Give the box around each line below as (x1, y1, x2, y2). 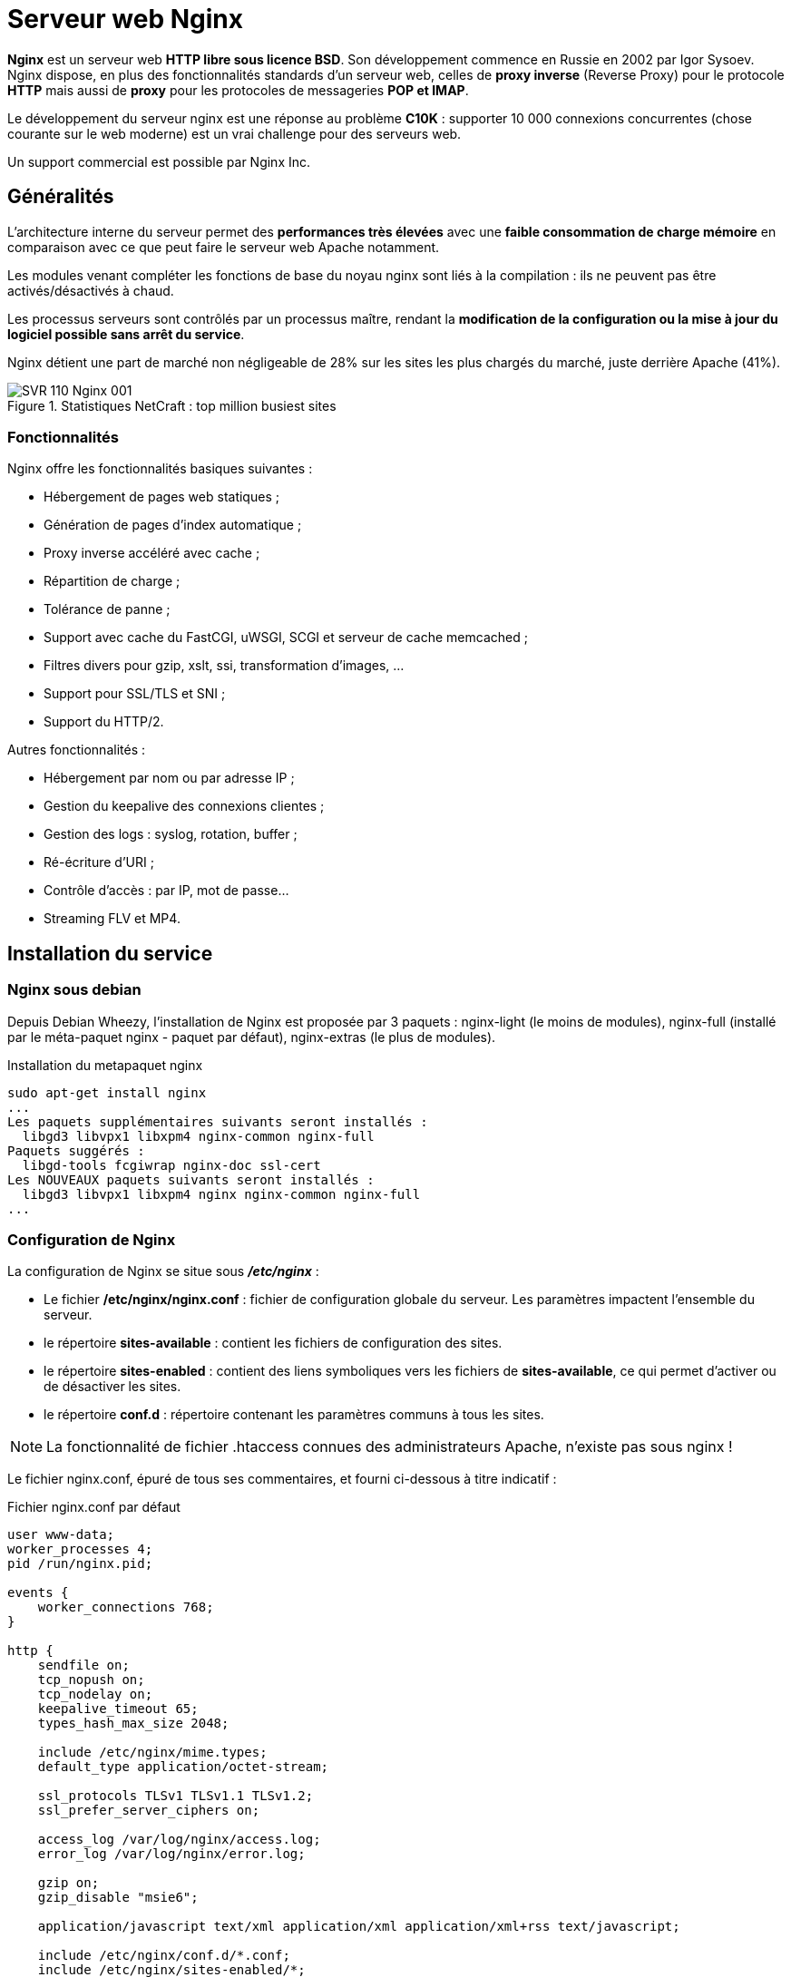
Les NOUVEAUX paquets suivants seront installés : (7, 1172, 375, 1187)
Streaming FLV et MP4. (44, 911, 181, 927)
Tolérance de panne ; (44, 601, 171, 618)
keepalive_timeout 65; (37, 1701, 199, 1717)
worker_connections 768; (37, 1600, 214, 1615)
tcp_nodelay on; (37, 1687, 153, 1702)
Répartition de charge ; (44, 573, 181, 589)
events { (7, 1585, 69, 1601)
